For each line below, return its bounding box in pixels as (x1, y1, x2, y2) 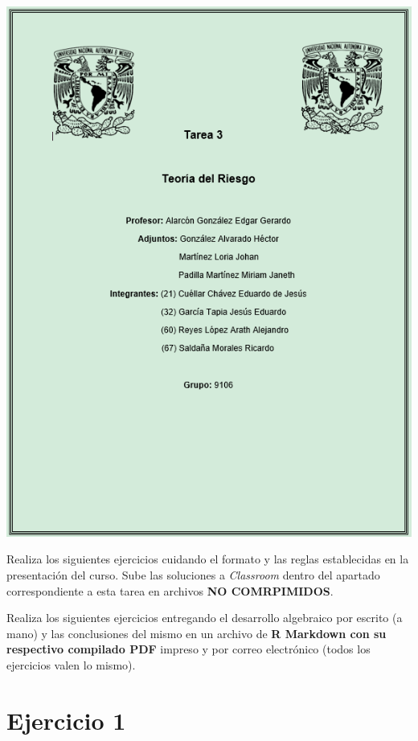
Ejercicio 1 (6, 703, 126, 736)
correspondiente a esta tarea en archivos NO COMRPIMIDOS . (6, 582, 334, 599)
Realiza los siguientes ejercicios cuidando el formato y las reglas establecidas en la (6, 551, 409, 567)
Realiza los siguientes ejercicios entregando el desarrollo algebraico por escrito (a (6, 609, 403, 626)
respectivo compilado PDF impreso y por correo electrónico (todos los (6, 641, 371, 657)
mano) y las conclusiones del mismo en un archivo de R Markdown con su (6, 624, 387, 641)
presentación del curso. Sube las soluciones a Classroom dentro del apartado (6, 567, 380, 583)
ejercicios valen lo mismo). (6, 657, 136, 673)
